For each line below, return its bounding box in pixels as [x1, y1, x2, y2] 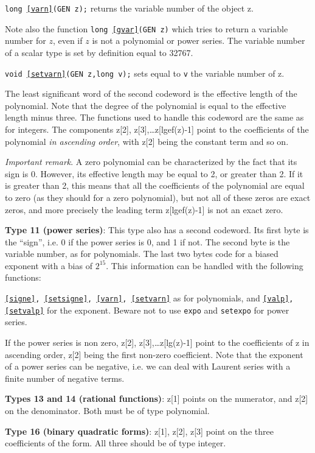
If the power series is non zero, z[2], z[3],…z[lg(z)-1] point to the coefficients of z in [5, 335, 310, 348]
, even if [52, 34, 83, 47]
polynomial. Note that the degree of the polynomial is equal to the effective [5, 99, 286, 111]
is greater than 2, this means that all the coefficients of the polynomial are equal [5, 179, 305, 192]
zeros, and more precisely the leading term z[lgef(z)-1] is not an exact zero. [5, 203, 283, 216]
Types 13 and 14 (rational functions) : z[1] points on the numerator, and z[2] [5, 392, 308, 405]
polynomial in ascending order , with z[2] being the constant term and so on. [5, 135, 289, 147]
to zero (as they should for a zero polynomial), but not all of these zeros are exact [5, 191, 311, 203]
